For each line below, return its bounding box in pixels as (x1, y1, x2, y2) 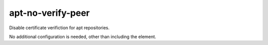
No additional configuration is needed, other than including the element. (9, 34, 156, 40)
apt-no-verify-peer (9, 7, 90, 18)
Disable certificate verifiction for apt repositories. (9, 25, 110, 31)
